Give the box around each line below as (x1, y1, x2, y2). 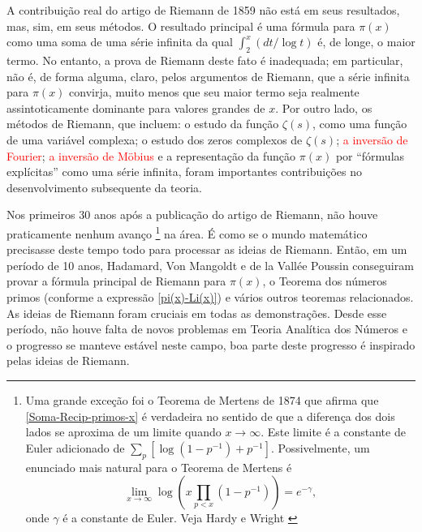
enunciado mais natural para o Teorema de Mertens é (25, 458, 292, 475)
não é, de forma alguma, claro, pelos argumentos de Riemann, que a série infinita (6, 67, 410, 84)
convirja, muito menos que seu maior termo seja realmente (69, 84, 360, 101)
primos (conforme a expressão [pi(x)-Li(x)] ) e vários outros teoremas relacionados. (6, 288, 414, 305)
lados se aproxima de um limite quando (25, 423, 222, 440)
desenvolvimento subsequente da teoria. (6, 178, 202, 195)
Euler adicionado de (25, 439, 125, 456)
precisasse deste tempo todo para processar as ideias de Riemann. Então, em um (6, 241, 407, 258)
